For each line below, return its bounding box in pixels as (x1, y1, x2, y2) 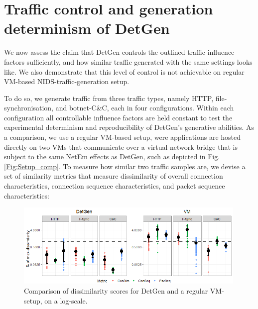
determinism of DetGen (4, 18, 170, 38)
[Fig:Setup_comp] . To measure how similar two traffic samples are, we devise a (4, 161, 246, 171)
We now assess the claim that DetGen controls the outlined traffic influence (4, 47, 235, 57)
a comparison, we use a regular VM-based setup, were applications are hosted (4, 132, 241, 142)
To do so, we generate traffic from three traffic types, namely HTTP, (4, 93, 214, 103)
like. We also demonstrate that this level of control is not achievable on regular (4, 66, 245, 77)
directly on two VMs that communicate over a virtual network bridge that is (4, 141, 238, 152)
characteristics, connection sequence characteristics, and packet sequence (4, 181, 225, 191)
